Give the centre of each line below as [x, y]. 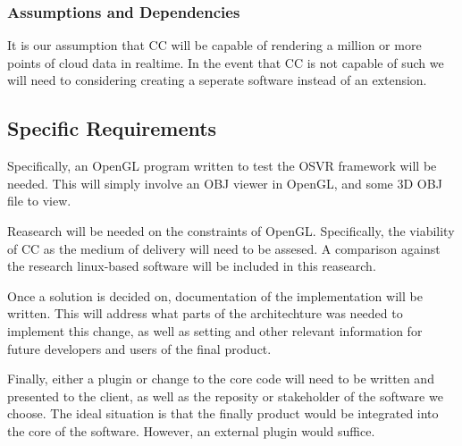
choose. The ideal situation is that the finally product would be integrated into [223, 413]
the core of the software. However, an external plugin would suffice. [191, 430]
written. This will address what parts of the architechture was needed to [205, 313]
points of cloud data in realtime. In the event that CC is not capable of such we [226, 62]
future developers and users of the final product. [139, 348]
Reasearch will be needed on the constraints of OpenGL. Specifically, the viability [231, 230]
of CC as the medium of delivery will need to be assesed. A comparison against [224, 248]
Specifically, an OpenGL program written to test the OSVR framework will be [222, 166]
